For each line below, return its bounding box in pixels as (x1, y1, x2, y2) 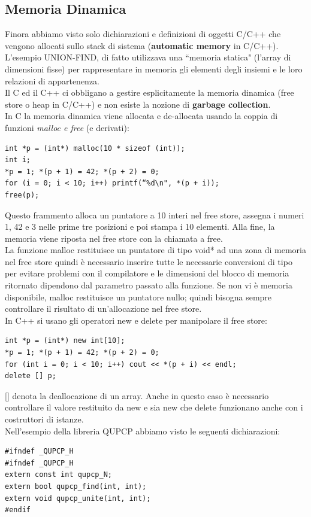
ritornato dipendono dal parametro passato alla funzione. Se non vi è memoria (5, 279, 292, 291)
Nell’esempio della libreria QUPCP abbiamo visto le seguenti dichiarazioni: (5, 424, 280, 437)
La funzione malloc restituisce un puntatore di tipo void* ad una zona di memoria (5, 244, 306, 256)
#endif (5, 506, 31, 515)
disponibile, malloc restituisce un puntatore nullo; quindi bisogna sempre (5, 290, 272, 303)
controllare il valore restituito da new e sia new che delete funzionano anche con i (5, 401, 303, 413)
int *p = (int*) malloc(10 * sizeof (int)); (5, 144, 185, 153)
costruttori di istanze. (5, 413, 84, 425)
